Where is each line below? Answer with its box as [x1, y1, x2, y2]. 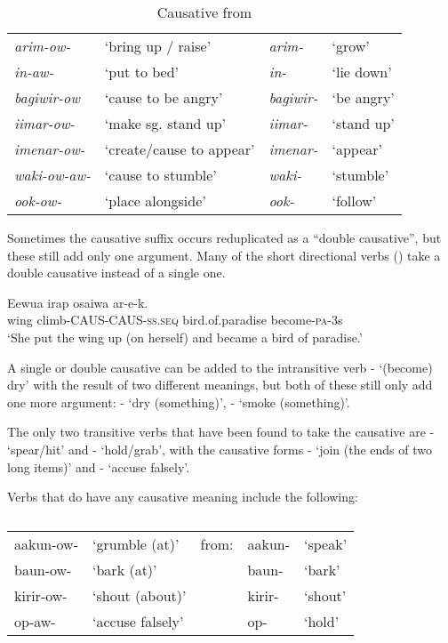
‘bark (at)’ [92, 559, 157, 580]
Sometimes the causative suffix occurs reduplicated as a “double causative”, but [7, 229, 442, 246]
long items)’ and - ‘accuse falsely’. [7, 457, 190, 476]
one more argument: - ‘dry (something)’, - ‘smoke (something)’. [7, 392, 350, 411]
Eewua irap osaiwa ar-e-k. [7, 293, 148, 311]
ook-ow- [14, 190, 62, 211]
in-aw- [14, 61, 54, 82]
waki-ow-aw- [14, 165, 91, 185]
